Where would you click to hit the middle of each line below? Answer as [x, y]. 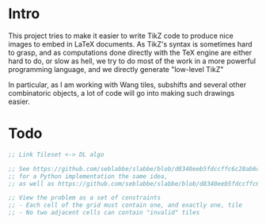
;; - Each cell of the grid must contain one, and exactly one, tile [125, 205]
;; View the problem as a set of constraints [84, 198]
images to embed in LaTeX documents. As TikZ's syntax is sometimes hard [130, 44]
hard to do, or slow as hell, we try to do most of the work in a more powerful [132, 61]
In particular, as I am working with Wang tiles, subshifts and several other [127, 85]
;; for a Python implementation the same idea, [88, 176]
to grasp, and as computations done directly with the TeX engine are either [130, 52]
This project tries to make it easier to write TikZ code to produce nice [121, 36]
